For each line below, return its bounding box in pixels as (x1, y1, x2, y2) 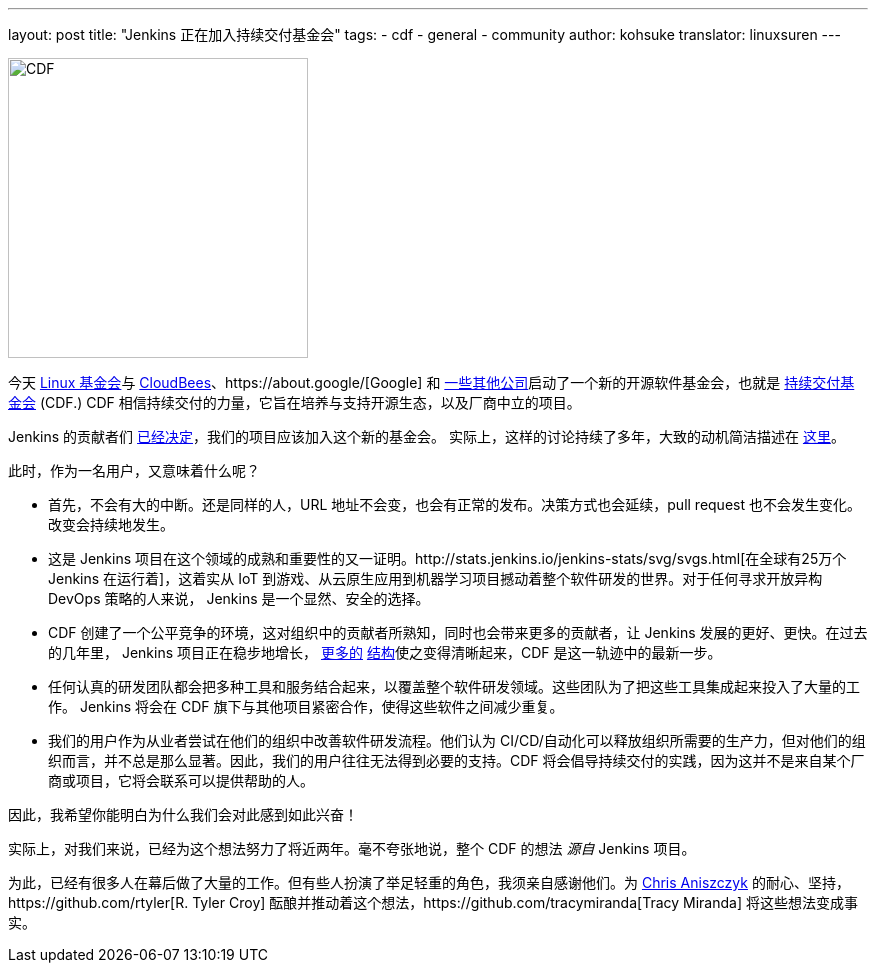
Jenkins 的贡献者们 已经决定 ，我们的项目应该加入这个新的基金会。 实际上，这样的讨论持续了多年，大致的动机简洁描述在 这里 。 (8, 428, 845, 445)
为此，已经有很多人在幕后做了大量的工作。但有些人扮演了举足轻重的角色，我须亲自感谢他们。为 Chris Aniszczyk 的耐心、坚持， (8, 874, 850, 891)
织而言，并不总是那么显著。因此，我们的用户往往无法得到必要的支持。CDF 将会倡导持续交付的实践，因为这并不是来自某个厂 (48, 752, 865, 769)
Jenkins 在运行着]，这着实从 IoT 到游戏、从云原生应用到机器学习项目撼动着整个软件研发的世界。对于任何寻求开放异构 (48, 570, 823, 587)
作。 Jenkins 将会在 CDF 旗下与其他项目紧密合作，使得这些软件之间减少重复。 (48, 698, 564, 715)
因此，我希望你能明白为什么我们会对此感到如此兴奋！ (8, 806, 358, 823)
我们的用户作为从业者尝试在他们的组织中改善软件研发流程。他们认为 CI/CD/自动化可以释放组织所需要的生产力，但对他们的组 (48, 732, 866, 749)
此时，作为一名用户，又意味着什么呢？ (8, 462, 260, 479)
